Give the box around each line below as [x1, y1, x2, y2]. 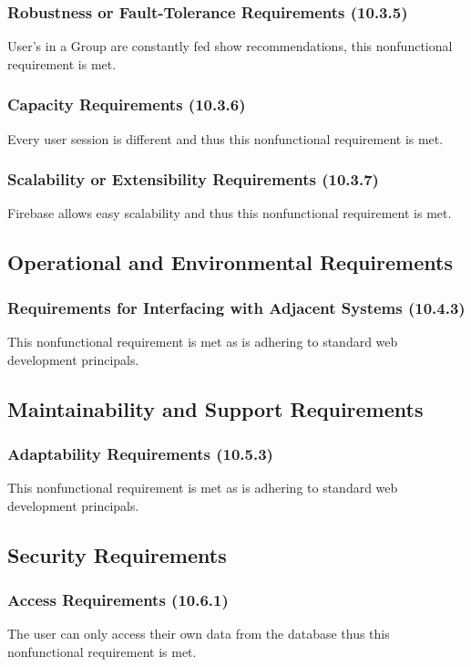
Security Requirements [7, 540, 227, 568]
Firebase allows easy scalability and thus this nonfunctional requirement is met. [7, 203, 452, 223]
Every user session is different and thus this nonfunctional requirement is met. [7, 129, 444, 148]
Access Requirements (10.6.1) [7, 589, 229, 611]
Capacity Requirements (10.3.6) [7, 93, 246, 116]
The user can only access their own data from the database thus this [7, 624, 390, 643]
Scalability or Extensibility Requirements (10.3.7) [7, 168, 379, 191]
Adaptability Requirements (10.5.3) [7, 442, 273, 464]
